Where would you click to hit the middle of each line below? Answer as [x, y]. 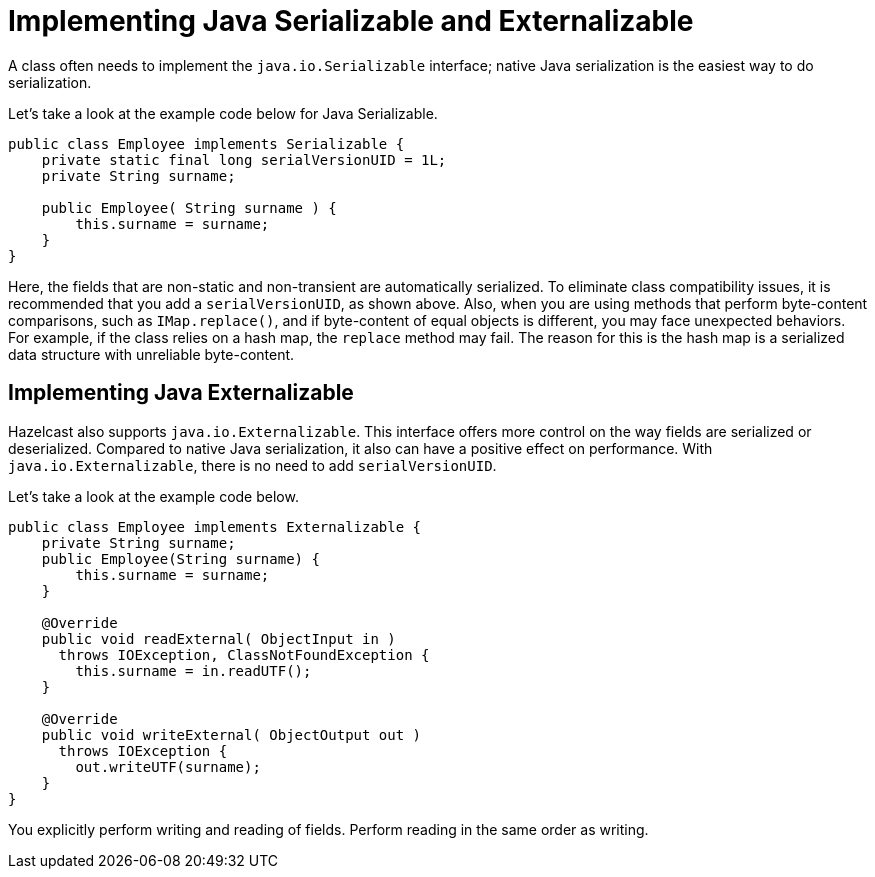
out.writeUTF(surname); [168, 766]
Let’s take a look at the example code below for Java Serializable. [223, 113]
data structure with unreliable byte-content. [151, 354]
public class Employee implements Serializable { [206, 143]
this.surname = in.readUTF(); [193, 670]
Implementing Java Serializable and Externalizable [351, 21]
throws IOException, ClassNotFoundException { [244, 654]
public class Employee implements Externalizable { [215, 526]
